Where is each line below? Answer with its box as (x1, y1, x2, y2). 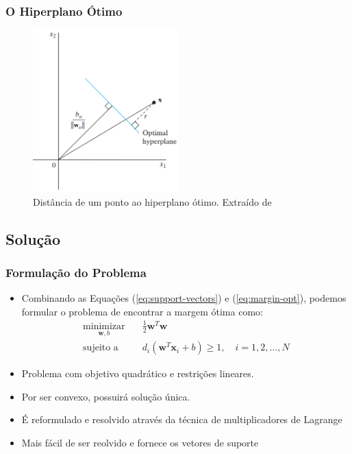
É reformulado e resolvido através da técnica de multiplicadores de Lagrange (21, 412, 342, 427)
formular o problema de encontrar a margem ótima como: (21, 304, 263, 318)
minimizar (83, 321, 125, 331)
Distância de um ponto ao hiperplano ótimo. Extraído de (33, 194, 272, 208)
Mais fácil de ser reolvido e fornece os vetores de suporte (21, 435, 259, 449)
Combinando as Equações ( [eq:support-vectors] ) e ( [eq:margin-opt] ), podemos (21, 291, 347, 305)
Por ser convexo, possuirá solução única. (21, 389, 190, 403)
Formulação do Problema (5, 263, 147, 280)
